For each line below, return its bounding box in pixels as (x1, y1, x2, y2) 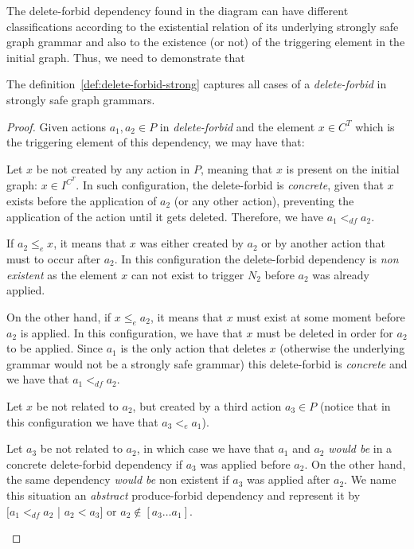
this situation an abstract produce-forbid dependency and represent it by (6, 486, 361, 503)
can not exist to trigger (131, 266, 244, 282)
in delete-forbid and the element (159, 118, 315, 134)
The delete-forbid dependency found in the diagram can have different (6, 2, 349, 18)
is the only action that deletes (120, 340, 266, 356)
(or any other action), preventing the (174, 193, 354, 208)
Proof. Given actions (6, 118, 106, 134)
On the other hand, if (6, 308, 111, 325)
